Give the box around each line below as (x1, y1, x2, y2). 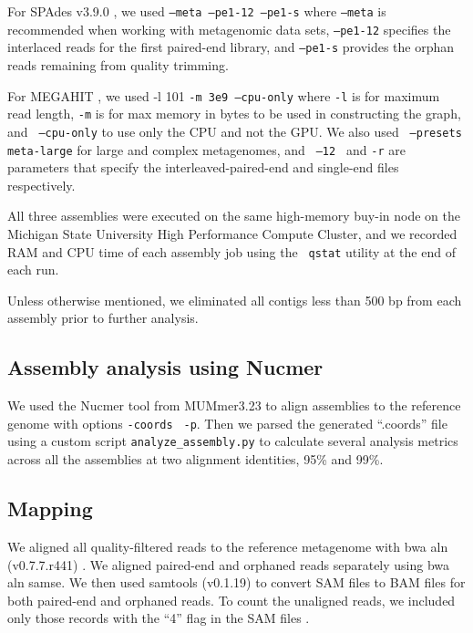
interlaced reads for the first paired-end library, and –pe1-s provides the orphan (7, 37, 455, 57)
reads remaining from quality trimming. (7, 55, 229, 74)
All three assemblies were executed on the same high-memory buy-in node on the (7, 206, 460, 225)
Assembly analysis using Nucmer (7, 353, 324, 381)
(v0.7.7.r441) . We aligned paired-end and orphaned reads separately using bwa (7, 555, 450, 574)
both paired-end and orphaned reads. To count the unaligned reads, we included (7, 590, 456, 609)
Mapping (7, 494, 93, 523)
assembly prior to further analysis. (7, 308, 199, 327)
